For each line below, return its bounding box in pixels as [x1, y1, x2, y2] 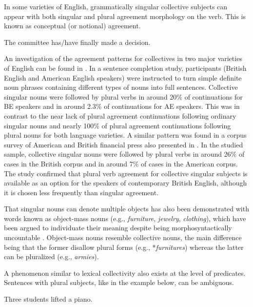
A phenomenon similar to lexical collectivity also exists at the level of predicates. [4, 267, 246, 278]
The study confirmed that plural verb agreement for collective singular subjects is [4, 168, 248, 178]
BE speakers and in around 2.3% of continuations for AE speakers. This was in [4, 101, 240, 111]
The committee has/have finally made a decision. [4, 37, 151, 47]
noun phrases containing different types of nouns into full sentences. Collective [4, 82, 238, 92]
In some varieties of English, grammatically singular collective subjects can [4, 1, 228, 11]
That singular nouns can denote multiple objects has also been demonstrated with [4, 204, 249, 214]
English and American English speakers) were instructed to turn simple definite [4, 72, 242, 82]
